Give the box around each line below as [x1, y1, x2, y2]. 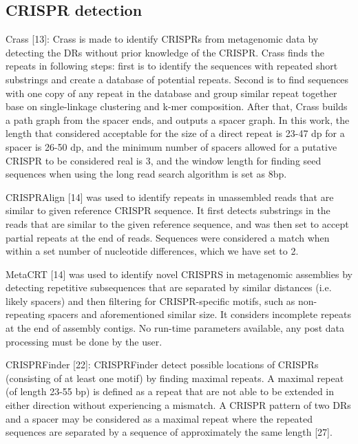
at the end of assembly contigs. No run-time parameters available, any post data [6, 321, 345, 335]
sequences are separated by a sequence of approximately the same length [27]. [6, 425, 333, 439]
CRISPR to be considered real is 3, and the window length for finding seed [6, 153, 322, 167]
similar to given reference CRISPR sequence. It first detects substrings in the [6, 203, 330, 218]
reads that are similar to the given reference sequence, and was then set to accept [6, 216, 349, 231]
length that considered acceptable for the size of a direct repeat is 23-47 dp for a [6, 126, 345, 140]
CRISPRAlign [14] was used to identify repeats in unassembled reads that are [6, 189, 334, 204]
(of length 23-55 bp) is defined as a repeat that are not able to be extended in [6, 384, 335, 399]
